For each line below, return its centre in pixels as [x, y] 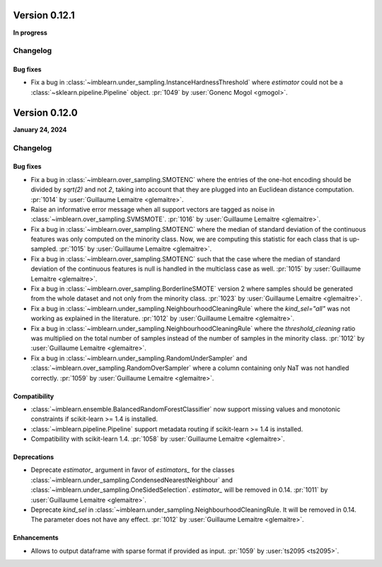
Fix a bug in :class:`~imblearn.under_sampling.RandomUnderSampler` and [139, 358]
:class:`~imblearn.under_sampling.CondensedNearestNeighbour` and [132, 480]
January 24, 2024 [40, 129]
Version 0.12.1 [44, 15]
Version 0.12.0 [45, 112]
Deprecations [34, 457]
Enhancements [36, 538]
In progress [30, 33]
